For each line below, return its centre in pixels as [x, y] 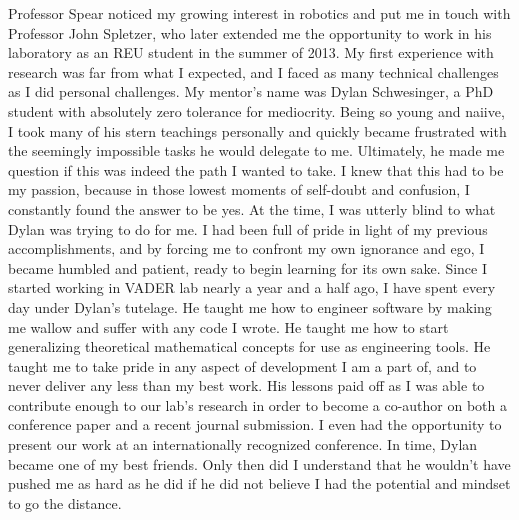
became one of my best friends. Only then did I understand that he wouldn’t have [259, 463]
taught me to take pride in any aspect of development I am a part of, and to [242, 365]
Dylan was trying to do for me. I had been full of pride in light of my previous [248, 228]
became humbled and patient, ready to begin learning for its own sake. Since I [247, 267]
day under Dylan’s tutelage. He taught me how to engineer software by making [250, 306]
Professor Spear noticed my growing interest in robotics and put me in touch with [259, 13]
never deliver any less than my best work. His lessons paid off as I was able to [246, 385]
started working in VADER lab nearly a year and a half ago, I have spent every [252, 287]
